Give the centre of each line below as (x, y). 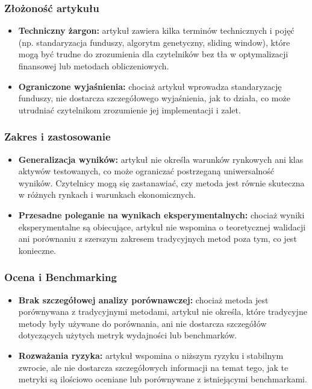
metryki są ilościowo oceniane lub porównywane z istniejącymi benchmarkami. (163, 379)
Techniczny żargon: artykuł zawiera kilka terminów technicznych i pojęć (156, 30)
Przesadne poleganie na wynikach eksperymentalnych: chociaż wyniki (161, 214)
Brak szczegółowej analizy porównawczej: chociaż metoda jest (143, 299)
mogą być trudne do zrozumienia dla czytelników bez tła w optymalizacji (153, 54)
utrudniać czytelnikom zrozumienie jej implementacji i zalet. (129, 109)
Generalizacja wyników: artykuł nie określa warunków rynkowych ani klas (161, 159)
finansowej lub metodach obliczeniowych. (94, 66)
